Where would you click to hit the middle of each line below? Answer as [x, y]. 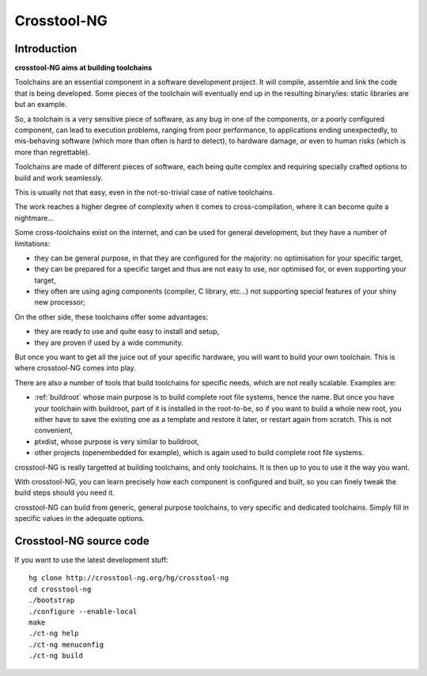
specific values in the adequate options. [80, 518]
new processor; [60, 302]
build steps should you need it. [64, 493]
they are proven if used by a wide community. [109, 342]
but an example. [41, 104]
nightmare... [34, 218]
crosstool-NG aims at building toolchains [83, 68]
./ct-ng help [54, 634]
